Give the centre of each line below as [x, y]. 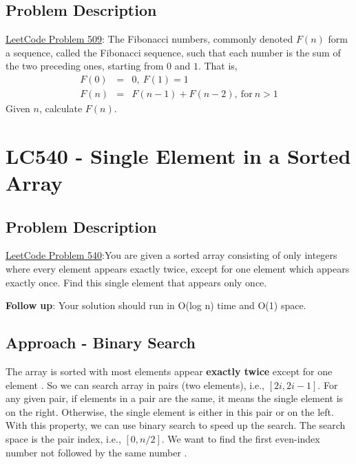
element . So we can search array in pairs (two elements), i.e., [135, 384]
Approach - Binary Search [101, 342]
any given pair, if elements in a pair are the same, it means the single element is [175, 398]
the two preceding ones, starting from [85, 66]
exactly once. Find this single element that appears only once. [136, 282]
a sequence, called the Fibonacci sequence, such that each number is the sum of [173, 52]
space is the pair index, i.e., [63, 438]
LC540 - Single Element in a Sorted [178, 155]
